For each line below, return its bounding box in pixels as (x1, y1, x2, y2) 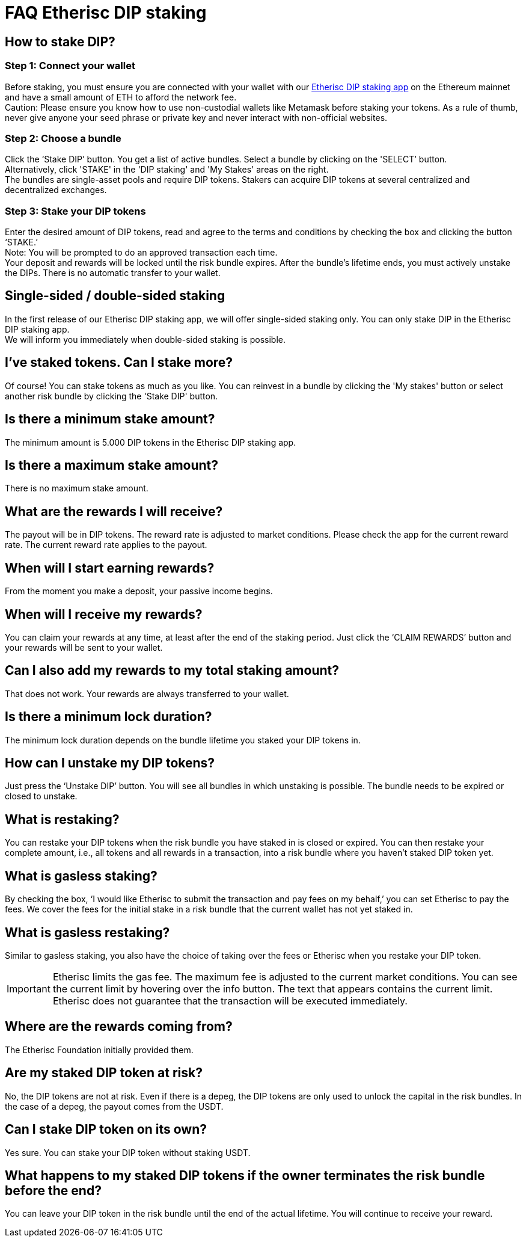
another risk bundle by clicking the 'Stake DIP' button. (5, 390, 218, 401)
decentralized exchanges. (5, 185, 107, 195)
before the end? (5, 1182, 102, 1198)
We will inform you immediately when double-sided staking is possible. (5, 334, 286, 345)
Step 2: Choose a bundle (5, 132, 121, 144)
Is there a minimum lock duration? (5, 709, 212, 725)
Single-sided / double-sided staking (5, 288, 225, 304)
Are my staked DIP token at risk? (5, 1065, 203, 1081)
